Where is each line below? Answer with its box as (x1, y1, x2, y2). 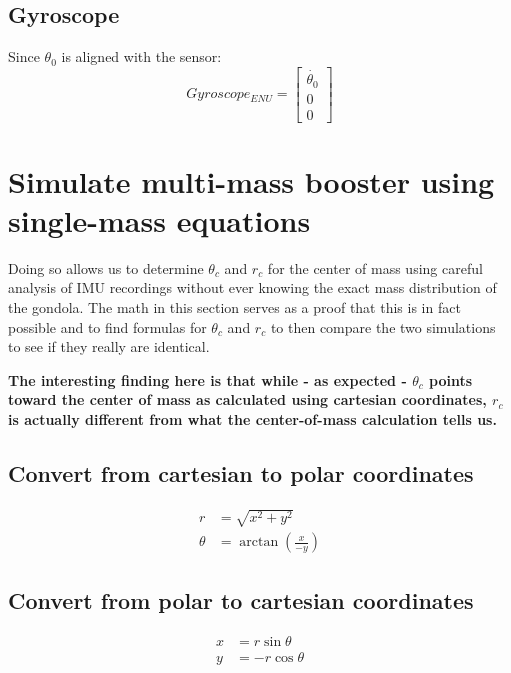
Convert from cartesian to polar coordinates (8, 458, 474, 489)
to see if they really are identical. (8, 336, 210, 357)
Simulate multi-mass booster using (8, 160, 495, 201)
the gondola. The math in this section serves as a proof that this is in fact (8, 297, 461, 318)
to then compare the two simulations (270, 316, 496, 337)
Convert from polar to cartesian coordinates (8, 584, 474, 615)
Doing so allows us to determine (8, 257, 204, 278)
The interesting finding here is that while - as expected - (8, 369, 407, 390)
